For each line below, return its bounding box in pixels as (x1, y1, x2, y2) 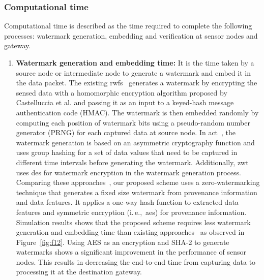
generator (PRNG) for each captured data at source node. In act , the (16, 127, 236, 138)
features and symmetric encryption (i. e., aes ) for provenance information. (16, 206, 247, 217)
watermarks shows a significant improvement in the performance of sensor (16, 246, 246, 257)
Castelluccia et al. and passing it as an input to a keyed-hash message (16, 97, 234, 108)
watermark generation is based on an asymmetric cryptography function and (16, 137, 255, 147)
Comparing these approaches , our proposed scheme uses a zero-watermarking (16, 177, 260, 188)
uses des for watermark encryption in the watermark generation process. (16, 167, 241, 177)
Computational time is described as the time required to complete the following (4, 20, 252, 31)
